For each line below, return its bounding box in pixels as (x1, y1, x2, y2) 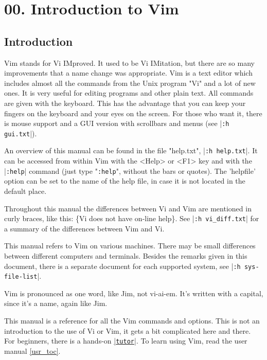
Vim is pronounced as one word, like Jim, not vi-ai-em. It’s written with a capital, (4, 287, 263, 298)
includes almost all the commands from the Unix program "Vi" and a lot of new (4, 77, 256, 88)
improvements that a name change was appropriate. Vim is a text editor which (4, 67, 253, 78)
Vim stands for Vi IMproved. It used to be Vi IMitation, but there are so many (4, 57, 255, 68)
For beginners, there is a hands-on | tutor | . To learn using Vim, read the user (4, 335, 247, 346)
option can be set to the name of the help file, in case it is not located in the (4, 175, 245, 186)
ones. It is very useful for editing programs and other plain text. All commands (4, 87, 254, 98)
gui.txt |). (4, 128, 37, 138)
